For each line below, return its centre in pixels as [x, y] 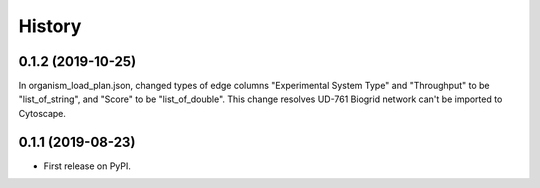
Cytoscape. [42, 113]
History [50, 26]
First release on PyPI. [87, 166]
